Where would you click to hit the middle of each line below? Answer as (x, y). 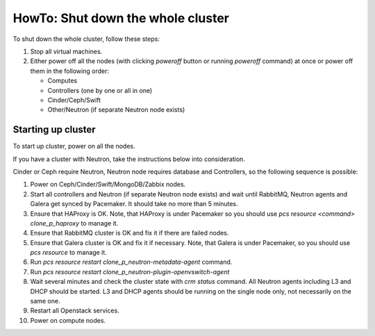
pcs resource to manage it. (68, 253)
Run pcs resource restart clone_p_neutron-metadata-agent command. (131, 262)
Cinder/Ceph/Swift (74, 100)
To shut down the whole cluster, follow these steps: (86, 39)
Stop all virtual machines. (66, 51)
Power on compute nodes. (68, 320)
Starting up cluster (55, 129)
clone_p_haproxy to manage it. (74, 223)
